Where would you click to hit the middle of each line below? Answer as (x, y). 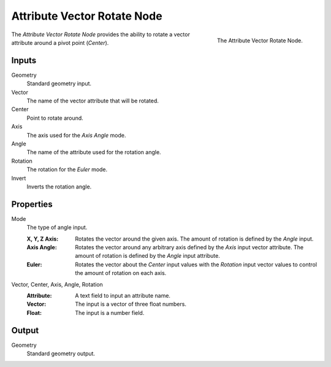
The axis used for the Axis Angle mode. (76, 135)
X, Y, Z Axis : (43, 239)
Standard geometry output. (61, 353)
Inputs (24, 60)
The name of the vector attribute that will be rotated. (93, 101)
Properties (32, 204)
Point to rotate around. (55, 118)
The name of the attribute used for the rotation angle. (94, 152)
